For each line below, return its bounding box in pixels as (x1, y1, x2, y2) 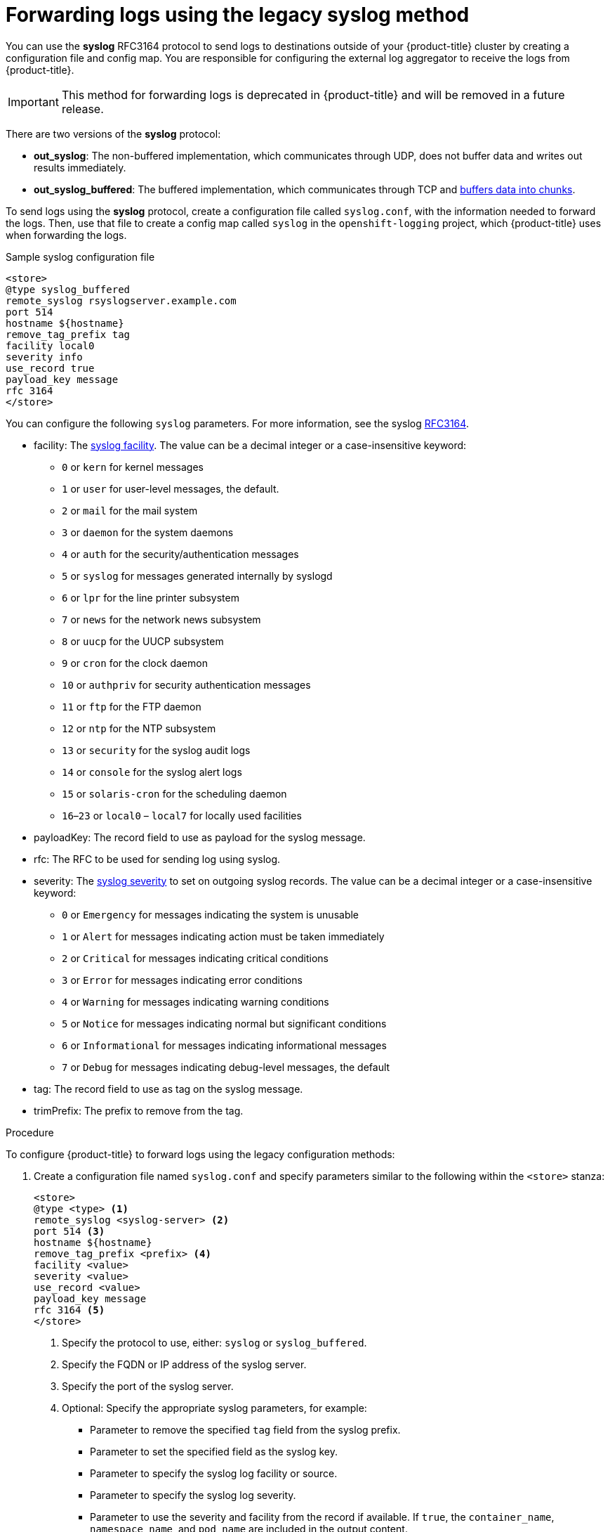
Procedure (6, 1126, 54, 1138)
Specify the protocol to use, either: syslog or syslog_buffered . (62, 1336, 367, 1349)
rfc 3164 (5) (34, 1304, 105, 1316)
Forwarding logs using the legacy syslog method (6, 3, 470, 27)
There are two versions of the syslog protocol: (6, 127, 221, 140)
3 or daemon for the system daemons (62, 526, 234, 538)
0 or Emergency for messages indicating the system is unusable (62, 908, 359, 921)
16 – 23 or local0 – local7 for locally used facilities (62, 809, 302, 822)
